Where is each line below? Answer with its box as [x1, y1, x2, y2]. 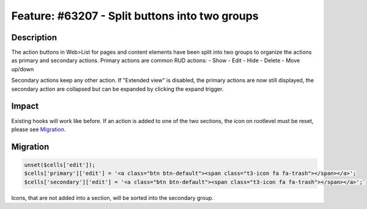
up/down [11, 65, 34, 73]
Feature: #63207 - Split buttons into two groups [11, 9, 259, 23]
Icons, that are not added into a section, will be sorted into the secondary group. [11, 194, 214, 201]
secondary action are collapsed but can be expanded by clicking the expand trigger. [11, 85, 224, 93]
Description [11, 32, 57, 43]
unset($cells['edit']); [24, 161, 96, 168]
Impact [11, 101, 39, 112]
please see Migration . [11, 126, 66, 133]
